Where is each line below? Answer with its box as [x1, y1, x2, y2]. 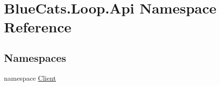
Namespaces [4, 50, 66, 65]
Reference [4, 17, 72, 37]
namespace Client [4, 72, 56, 83]
